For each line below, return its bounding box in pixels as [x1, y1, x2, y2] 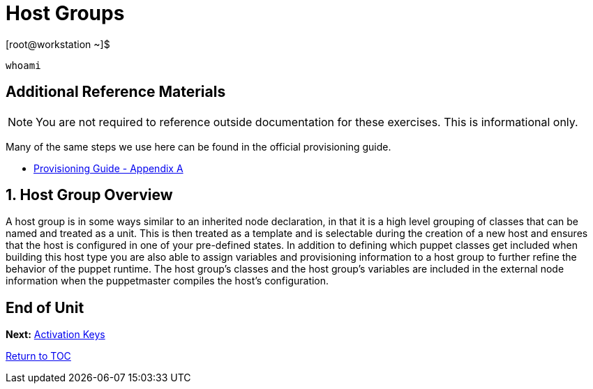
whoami [6, 59, 41, 71]
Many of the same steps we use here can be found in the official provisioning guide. [6, 140, 391, 153]
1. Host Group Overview [6, 186, 173, 204]
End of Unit [6, 298, 84, 316]
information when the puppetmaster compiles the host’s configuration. [6, 275, 329, 287]
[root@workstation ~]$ [6, 38, 110, 50]
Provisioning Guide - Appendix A [33, 162, 183, 174]
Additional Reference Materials [6, 83, 226, 101]
